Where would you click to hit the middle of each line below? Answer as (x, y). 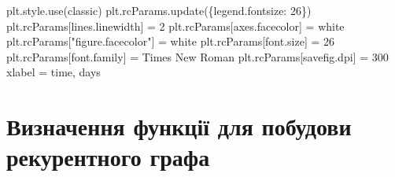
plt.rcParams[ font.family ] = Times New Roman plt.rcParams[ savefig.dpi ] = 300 (197, 56)
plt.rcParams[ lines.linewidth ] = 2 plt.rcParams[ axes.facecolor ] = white (175, 26)
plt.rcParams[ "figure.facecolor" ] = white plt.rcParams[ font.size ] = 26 (171, 41)
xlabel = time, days (54, 72)
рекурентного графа (108, 157)
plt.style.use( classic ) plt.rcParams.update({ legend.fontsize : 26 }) (159, 10)
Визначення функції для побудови (179, 126)
